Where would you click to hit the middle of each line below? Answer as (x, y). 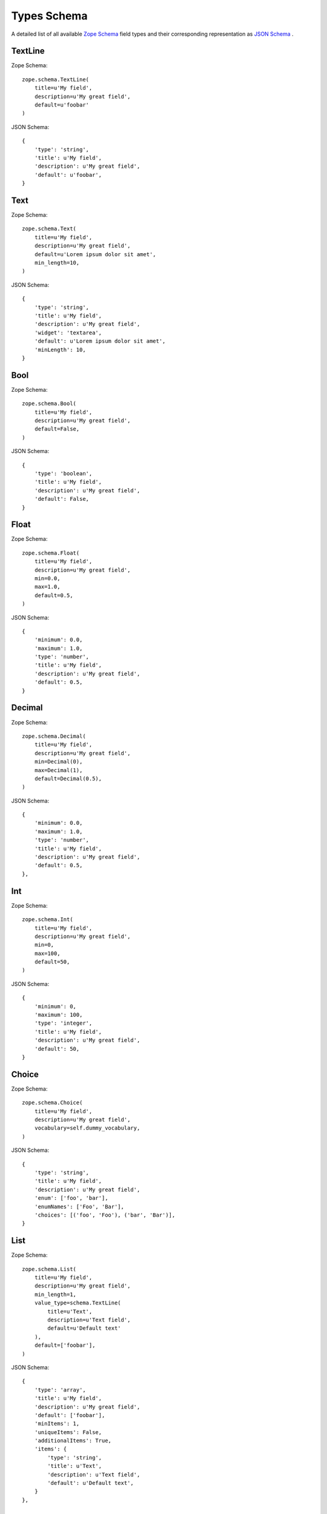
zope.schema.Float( (51, 553)
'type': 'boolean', (63, 473)
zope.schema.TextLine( (56, 79)
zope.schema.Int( (48, 920)
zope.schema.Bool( (49, 404)
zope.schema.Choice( (52, 1103)
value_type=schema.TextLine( (78, 1303)
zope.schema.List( (49, 1269)
